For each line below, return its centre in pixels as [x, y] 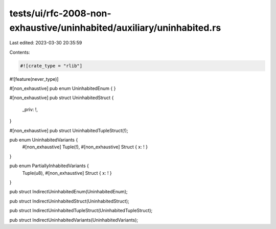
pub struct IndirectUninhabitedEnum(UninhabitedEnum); [68, 192]
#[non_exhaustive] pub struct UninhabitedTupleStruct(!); [69, 130]
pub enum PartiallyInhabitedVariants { [49, 166]
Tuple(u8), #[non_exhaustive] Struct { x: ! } [67, 173]
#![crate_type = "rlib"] [51, 66]
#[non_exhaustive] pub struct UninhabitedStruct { [62, 98]
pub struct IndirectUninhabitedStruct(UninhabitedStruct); [70, 201]
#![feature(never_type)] [34, 79]
